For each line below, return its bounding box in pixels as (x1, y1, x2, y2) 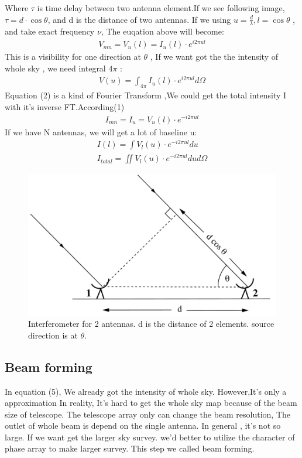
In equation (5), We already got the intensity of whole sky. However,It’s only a (5, 385, 287, 397)
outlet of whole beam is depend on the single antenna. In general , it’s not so (5, 419, 281, 432)
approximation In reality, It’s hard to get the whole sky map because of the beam (5, 397, 297, 409)
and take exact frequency (5, 25, 95, 37)
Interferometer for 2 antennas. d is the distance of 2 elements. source (28, 317, 274, 330)
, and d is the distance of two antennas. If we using (47, 13, 231, 25)
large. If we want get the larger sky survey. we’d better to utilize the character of (5, 430, 295, 443)
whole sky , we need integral (5, 61, 106, 74)
